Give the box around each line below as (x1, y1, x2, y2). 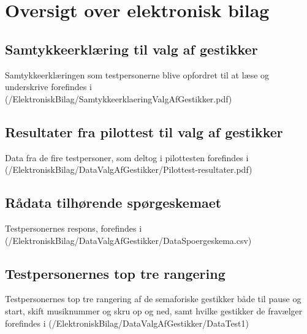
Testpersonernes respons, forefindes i (5, 221, 142, 234)
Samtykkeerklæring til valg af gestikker (5, 39, 258, 58)
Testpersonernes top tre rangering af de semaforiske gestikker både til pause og (5, 292, 301, 305)
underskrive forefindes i (5, 80, 92, 93)
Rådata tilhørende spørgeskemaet (5, 193, 222, 212)
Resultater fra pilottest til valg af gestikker (5, 122, 283, 141)
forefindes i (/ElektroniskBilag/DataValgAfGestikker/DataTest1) (5, 316, 249, 329)
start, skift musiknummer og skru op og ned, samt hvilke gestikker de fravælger (5, 304, 303, 317)
